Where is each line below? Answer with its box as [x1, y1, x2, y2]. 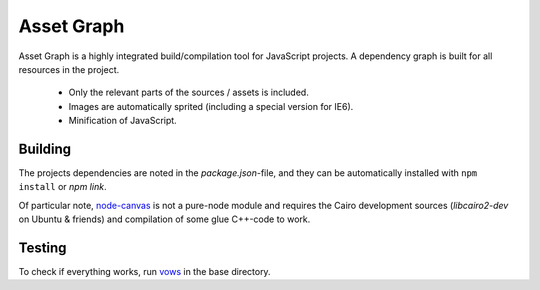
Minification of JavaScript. [68, 115, 177, 127]
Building [18, 140, 72, 157]
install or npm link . [18, 181, 107, 193]
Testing [18, 240, 67, 256]
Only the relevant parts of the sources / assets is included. [68, 86, 309, 99]
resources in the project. [18, 63, 120, 75]
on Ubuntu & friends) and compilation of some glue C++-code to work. [18, 213, 311, 225]
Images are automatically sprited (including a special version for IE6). [68, 100, 354, 112]
